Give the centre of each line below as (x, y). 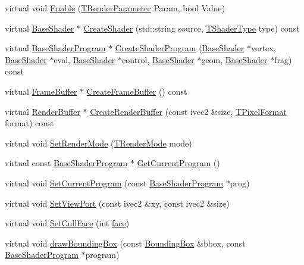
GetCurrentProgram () (178, 163)
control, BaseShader (158, 59)
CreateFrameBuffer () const (137, 91)
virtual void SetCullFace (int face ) (67, 223)
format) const (29, 123)
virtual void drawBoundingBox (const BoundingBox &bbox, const (125, 243)
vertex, (263, 48)
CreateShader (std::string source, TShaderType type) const (192, 28)
